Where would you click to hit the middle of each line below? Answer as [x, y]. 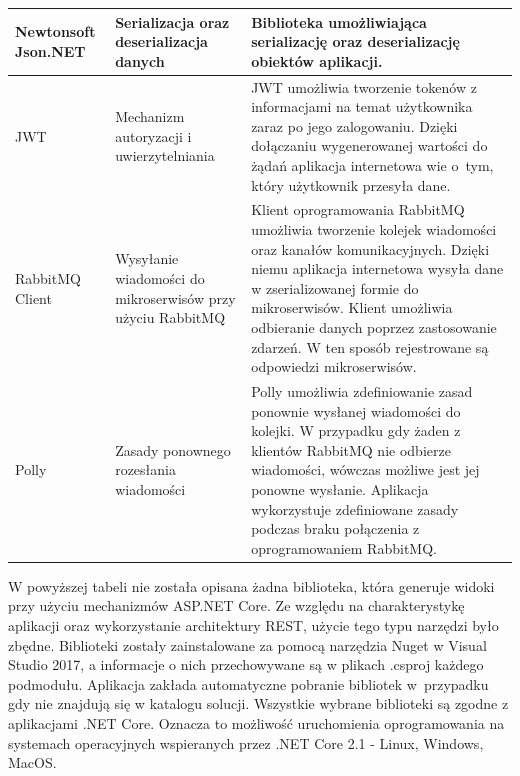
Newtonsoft [55, 31]
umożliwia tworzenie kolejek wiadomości [374, 228]
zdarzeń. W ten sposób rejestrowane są [370, 346]
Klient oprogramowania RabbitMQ [358, 209]
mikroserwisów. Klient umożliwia [352, 307]
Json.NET [50, 50]
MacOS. [32, 762]
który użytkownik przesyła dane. [351, 184]
